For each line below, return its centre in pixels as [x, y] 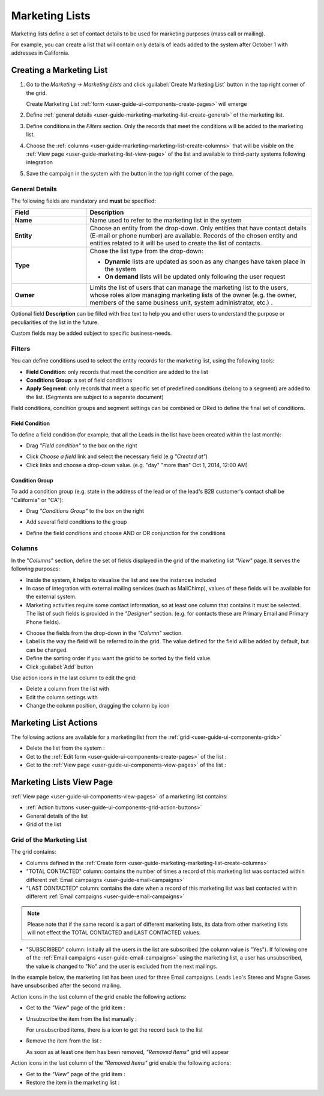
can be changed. [47, 650]
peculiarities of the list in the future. [55, 322]
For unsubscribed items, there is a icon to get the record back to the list [115, 1030]
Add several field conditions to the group [76, 522]
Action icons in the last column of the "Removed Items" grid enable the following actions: [121, 1063]
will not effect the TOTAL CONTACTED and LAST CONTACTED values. [114, 932]
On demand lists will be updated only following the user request [195, 277]
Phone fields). [43, 622]
